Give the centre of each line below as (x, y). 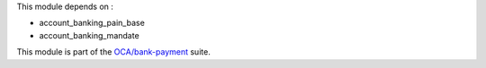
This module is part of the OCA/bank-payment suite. (113, 52)
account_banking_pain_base (92, 23)
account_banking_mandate (89, 35)
